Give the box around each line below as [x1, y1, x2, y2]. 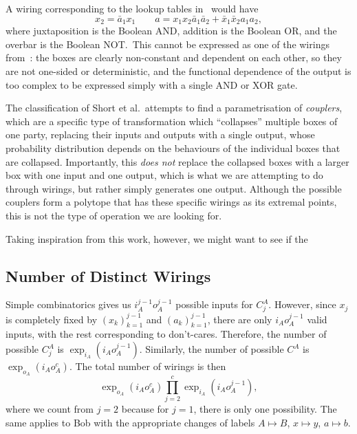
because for [121, 402, 169, 416]
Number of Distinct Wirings [6, 265, 211, 286]
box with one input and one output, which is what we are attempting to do [6, 168, 323, 182]
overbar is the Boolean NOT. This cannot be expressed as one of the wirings [6, 36, 329, 51]
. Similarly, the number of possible [139, 342, 284, 356]
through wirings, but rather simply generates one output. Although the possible [6, 181, 342, 195]
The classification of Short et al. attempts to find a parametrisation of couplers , [6, 100, 343, 115]
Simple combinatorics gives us [6, 297, 131, 312]
